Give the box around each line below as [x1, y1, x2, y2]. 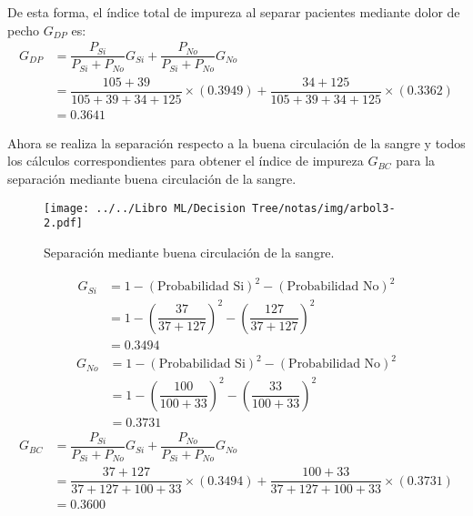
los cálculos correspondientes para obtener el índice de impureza [7, 151, 364, 170]
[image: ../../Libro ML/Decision [44, 201, 246, 215]
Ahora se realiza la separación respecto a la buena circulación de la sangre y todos [7, 133, 466, 152]
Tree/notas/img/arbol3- [252, 201, 396, 215]
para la [396, 151, 436, 170]
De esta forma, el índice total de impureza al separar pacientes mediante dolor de [7, 3, 460, 21]
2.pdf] [44, 217, 83, 230]
